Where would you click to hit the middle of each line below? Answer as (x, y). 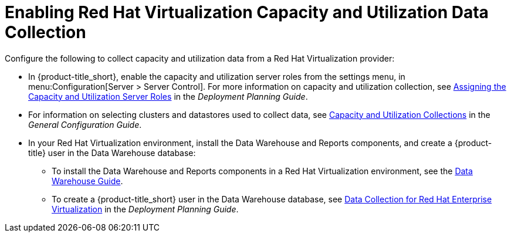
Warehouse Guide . (87, 181)
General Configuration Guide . (85, 124)
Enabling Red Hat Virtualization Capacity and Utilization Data (247, 12)
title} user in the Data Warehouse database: (112, 153)
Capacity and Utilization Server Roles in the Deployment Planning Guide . (168, 96)
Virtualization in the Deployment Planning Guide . (145, 209)
